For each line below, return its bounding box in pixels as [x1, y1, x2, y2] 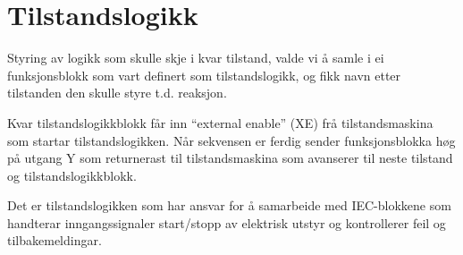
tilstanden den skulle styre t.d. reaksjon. [7, 83, 227, 102]
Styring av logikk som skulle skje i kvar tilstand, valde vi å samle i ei [7, 48, 384, 67]
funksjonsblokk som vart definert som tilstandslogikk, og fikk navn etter [7, 65, 401, 84]
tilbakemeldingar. [7, 231, 102, 250]
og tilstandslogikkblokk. [7, 166, 137, 184]
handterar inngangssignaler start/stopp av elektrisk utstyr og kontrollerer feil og [7, 213, 446, 232]
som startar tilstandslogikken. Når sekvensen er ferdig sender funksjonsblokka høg [7, 131, 456, 149]
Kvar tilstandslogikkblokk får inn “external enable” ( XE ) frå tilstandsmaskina [7, 113, 434, 132]
